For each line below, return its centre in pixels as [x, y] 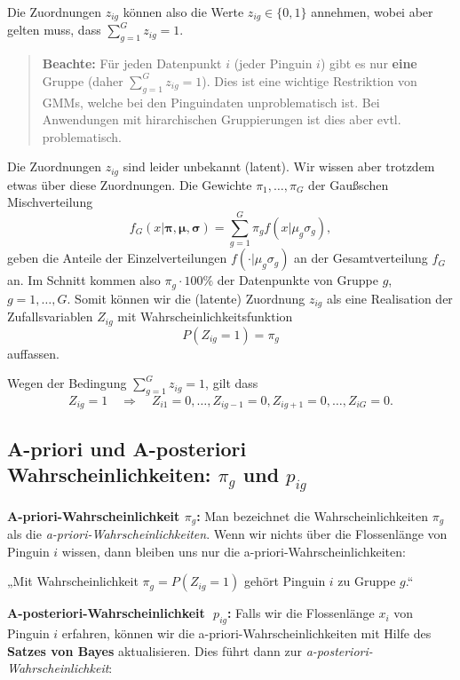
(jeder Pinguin [273, 63]
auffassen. [33, 353]
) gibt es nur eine [369, 63]
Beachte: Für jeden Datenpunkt [132, 63]
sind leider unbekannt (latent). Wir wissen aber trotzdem [279, 166]
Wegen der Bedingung [67, 383]
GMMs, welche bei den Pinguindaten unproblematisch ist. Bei [211, 102]
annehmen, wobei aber [372, 12]
